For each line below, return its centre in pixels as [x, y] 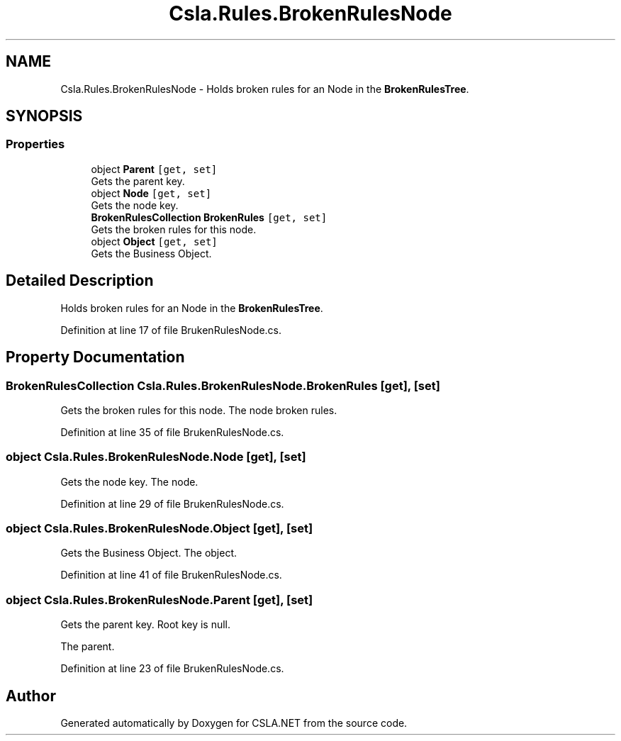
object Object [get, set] [154, 241]
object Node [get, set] [151, 193]
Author [31, 696]
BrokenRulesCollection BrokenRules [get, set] [209, 217]
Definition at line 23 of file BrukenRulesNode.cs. [172, 669]
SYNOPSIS [44, 116]
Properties [35, 144]
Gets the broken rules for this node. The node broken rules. [199, 410]
